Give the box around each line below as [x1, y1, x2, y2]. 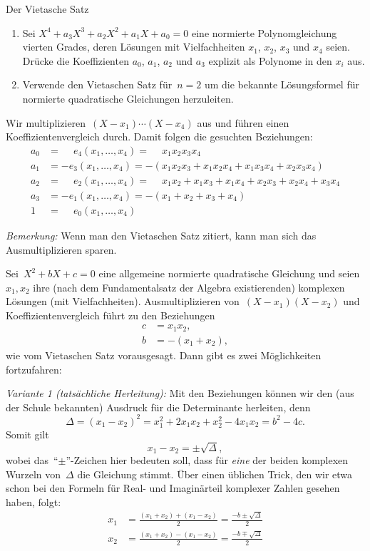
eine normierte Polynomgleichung [191, 25, 337, 40]
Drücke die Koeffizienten [22, 53, 129, 68]
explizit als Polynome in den [208, 53, 332, 68]
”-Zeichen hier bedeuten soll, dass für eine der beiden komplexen [66, 453, 349, 468]
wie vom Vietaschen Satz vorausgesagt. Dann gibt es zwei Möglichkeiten [6, 347, 322, 362]
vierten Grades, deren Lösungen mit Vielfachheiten [22, 39, 245, 54]
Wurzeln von [6, 466, 61, 481]
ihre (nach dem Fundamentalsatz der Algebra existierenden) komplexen [33, 279, 345, 294]
